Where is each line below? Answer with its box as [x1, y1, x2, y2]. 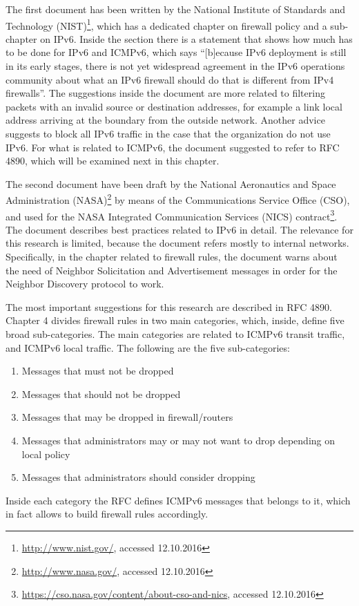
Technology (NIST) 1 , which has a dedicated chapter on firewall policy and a [6, 16, 327, 32]
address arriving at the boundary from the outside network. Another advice [6, 113, 325, 127]
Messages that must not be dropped [21, 363, 174, 378]
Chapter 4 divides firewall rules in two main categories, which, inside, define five [6, 313, 345, 328]
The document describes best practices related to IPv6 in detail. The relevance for [6, 222, 353, 236]
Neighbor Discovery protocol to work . [6, 276, 164, 291]
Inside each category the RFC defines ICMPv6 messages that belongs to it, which [6, 493, 351, 507]
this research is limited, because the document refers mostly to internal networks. [6, 236, 349, 250]
